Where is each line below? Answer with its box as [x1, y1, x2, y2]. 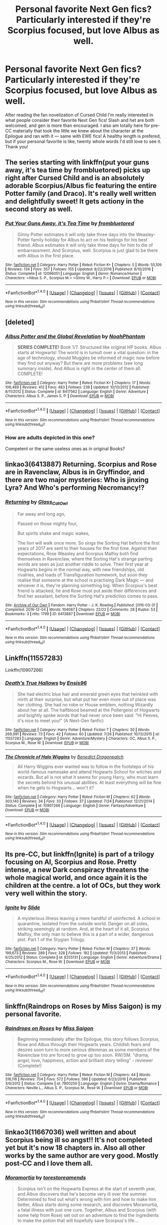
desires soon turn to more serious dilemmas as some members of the [17, 1047, 160, 1053]
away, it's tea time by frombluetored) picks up [5, 166, 151, 174]
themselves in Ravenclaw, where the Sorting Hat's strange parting [17, 556, 153, 562]
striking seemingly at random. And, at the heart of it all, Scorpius [17, 926, 150, 932]
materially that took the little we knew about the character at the [12, 127, 144, 133]
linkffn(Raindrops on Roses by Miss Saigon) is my [5, 1002, 162, 1010]
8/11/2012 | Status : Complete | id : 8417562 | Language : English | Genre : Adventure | [5, 389, 148, 394]
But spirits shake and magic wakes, [17, 530, 90, 536]
